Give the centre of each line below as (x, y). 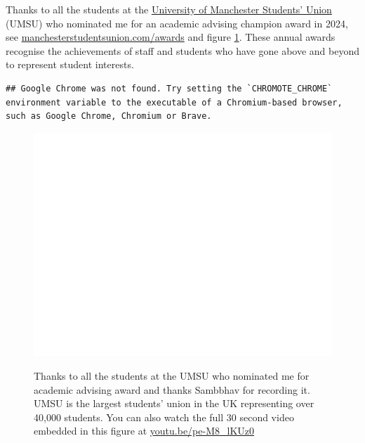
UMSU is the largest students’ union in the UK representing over (174, 403)
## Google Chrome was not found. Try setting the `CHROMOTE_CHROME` (169, 88)
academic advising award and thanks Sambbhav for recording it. (172, 389)
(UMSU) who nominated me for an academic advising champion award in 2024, (177, 23)
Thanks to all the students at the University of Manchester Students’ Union (169, 9)
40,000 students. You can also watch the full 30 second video (164, 417)
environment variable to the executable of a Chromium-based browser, (174, 102)
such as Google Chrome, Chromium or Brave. (109, 116)
